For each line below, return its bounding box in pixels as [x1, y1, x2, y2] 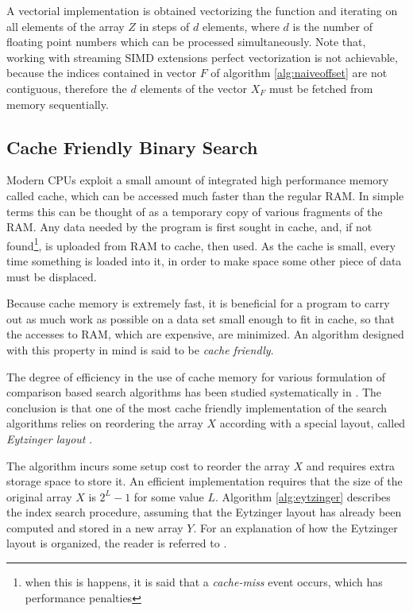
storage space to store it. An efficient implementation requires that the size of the [6, 473, 403, 489]
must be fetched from [269, 79, 373, 96]
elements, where [202, 17, 280, 34]
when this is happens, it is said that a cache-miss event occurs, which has [25, 574, 383, 590]
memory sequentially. [6, 95, 109, 112]
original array [6, 488, 72, 505]
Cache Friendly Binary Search [6, 134, 258, 159]
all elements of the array [6, 17, 125, 34]
